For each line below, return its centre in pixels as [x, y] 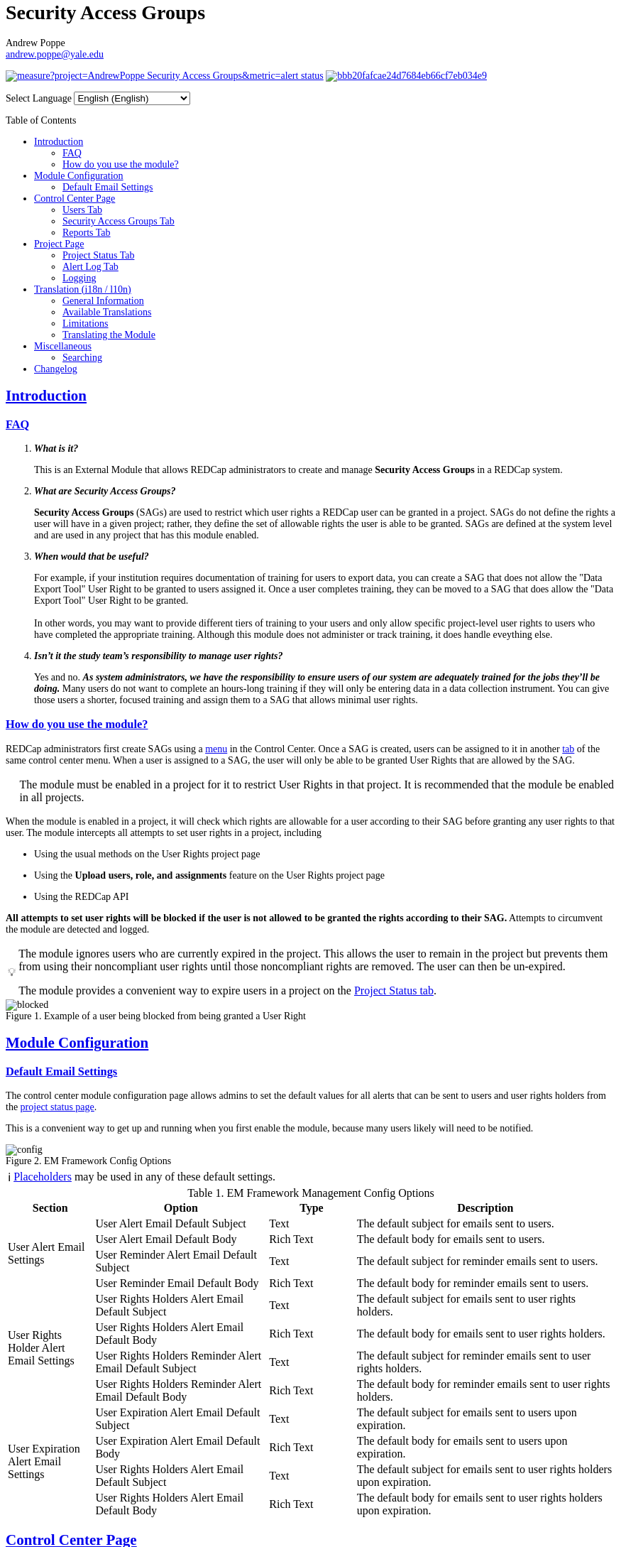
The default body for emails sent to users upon [462, 1440]
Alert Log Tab [90, 266]
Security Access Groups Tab [119, 221]
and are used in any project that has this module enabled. [147, 535]
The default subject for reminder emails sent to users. [477, 1261]
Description [485, 1207]
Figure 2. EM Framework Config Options [89, 1161]
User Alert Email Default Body [166, 1239]
